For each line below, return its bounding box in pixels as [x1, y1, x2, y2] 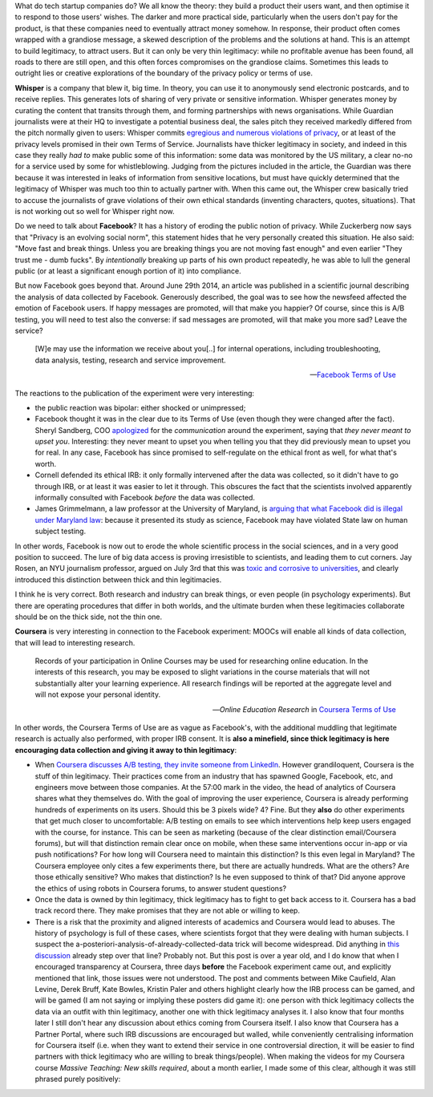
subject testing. [34, 526, 87, 536]
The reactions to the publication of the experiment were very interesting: [14, 388, 255, 398]
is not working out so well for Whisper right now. [14, 207, 176, 217]
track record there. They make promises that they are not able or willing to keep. [34, 906, 301, 916]
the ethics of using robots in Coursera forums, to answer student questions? [34, 883, 287, 893]
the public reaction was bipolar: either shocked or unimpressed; [34, 403, 246, 412]
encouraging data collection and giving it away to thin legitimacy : [14, 745, 237, 755]
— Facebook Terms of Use [310, 370, 396, 380]
